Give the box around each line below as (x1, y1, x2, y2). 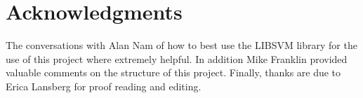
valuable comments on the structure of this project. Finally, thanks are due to (6, 65, 341, 80)
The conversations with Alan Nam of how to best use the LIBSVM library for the (6, 38, 357, 52)
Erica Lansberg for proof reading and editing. (6, 78, 202, 93)
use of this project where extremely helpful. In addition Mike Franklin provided (6, 51, 348, 66)
